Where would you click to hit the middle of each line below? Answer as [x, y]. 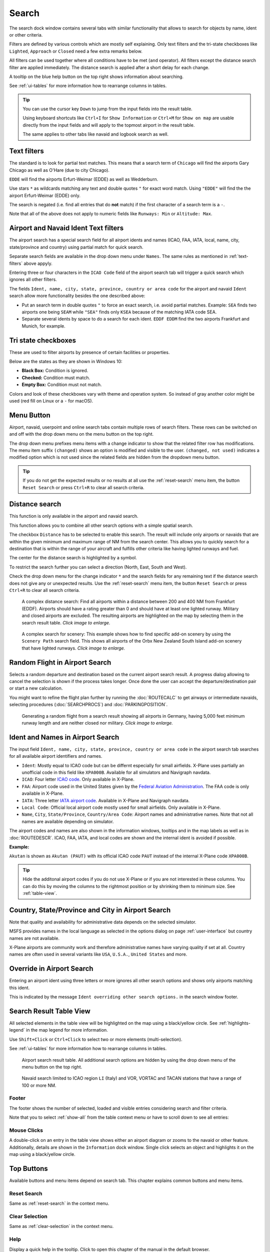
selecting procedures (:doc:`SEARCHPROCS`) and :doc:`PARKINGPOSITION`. [88, 705]
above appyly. [38, 263]
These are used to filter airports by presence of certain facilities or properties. [89, 352]
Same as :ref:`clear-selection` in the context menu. [61, 1226]
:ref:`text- [238, 256]
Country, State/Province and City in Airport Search [90, 910]
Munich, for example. [43, 326]
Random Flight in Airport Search [60, 662]
